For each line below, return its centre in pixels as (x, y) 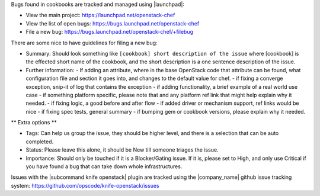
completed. (39, 142)
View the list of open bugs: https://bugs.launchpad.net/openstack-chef (113, 23)
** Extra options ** (34, 123)
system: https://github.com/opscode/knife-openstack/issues (85, 185)
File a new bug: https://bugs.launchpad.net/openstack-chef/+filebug (110, 32)
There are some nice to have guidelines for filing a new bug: (84, 43)
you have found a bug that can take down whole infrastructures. (104, 166)
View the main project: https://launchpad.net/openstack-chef (100, 15)
